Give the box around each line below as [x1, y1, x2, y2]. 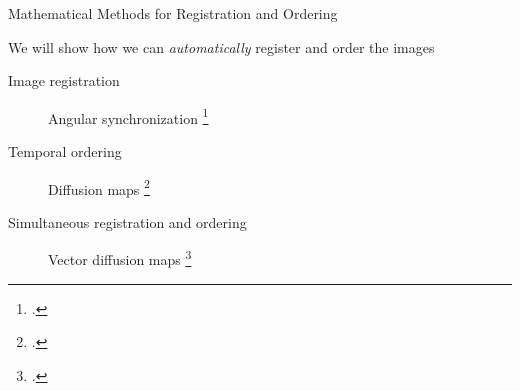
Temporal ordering [8, 141, 122, 162]
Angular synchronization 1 [48, 104, 209, 128]
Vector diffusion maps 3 [48, 246, 192, 270]
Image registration [8, 70, 120, 91]
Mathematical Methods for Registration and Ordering [8, 3, 338, 23]
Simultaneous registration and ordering [8, 211, 247, 232]
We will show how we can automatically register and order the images [8, 36, 435, 57]
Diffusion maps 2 [48, 175, 150, 199]
